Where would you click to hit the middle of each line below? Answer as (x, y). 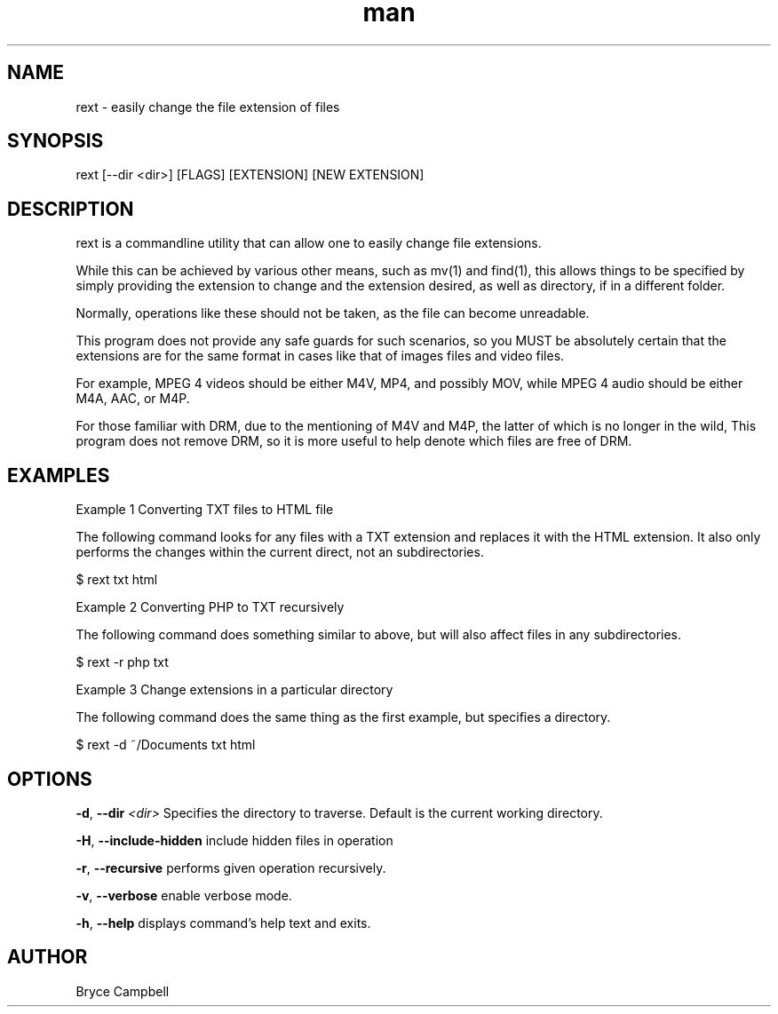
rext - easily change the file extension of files (208, 107)
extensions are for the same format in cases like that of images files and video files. (320, 356)
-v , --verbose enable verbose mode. (184, 895)
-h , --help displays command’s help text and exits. (223, 923)
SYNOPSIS (56, 141)
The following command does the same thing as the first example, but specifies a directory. (343, 717)
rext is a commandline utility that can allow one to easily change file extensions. (309, 243)
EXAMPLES (59, 475)
